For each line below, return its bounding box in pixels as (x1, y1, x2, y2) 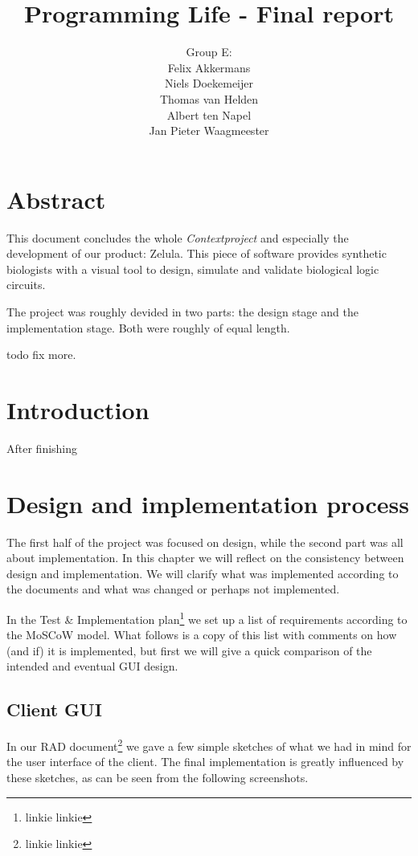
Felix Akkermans (167, 59, 251, 75)
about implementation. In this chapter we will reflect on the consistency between (6, 549, 404, 566)
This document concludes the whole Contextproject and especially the (6, 229, 349, 246)
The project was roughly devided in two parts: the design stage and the (6, 304, 359, 320)
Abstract (6, 182, 106, 215)
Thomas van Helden (159, 90, 259, 107)
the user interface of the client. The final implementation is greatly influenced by (6, 753, 404, 770)
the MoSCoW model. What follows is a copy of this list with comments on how (6, 626, 397, 643)
